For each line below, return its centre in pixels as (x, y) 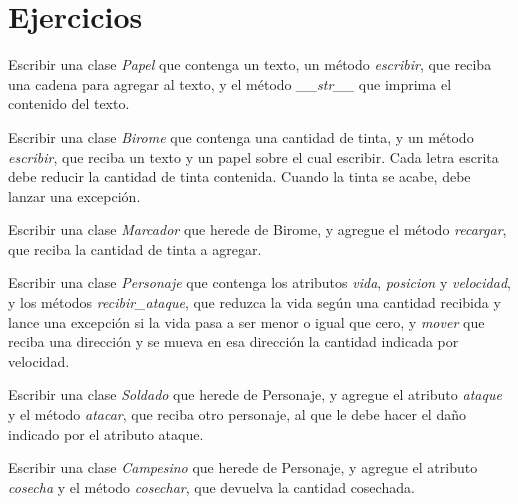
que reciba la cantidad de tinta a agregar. (135, 248)
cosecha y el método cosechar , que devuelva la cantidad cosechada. (211, 486)
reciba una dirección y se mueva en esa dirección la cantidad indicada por (233, 341)
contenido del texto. (69, 103)
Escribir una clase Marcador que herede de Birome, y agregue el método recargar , (257, 229)
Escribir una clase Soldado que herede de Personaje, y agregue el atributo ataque (255, 394)
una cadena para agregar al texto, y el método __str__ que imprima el (230, 83)
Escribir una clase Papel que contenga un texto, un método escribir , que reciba (250, 64)
